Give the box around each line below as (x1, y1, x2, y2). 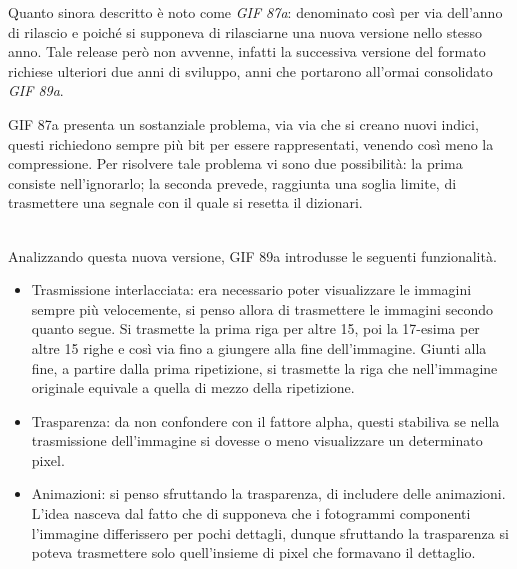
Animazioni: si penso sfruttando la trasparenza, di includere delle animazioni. (31, 483, 506, 504)
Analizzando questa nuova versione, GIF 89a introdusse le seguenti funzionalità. (8, 245, 497, 266)
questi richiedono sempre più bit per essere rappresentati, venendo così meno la (8, 133, 494, 154)
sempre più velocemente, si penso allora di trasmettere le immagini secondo (31, 298, 494, 319)
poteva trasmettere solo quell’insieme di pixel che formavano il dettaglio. (31, 542, 476, 563)
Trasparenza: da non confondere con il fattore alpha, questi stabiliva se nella (31, 410, 500, 431)
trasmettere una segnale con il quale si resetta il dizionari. (8, 192, 363, 213)
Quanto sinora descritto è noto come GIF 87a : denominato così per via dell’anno (8, 2, 503, 22)
